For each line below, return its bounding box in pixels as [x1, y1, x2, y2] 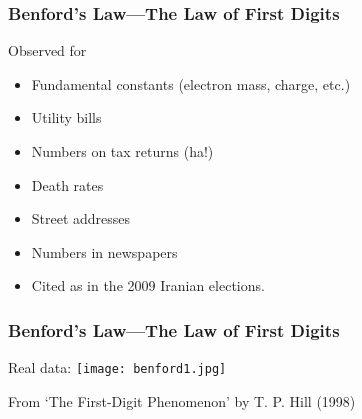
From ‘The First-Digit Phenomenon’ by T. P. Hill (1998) [8, 390, 356, 411]
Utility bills [31, 107, 102, 128]
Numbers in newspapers [31, 241, 178, 262]
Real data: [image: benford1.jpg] [8, 357, 227, 378]
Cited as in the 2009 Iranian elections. [31, 275, 265, 296]
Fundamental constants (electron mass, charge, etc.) [31, 73, 351, 94]
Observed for [8, 40, 87, 61]
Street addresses [31, 208, 131, 229]
